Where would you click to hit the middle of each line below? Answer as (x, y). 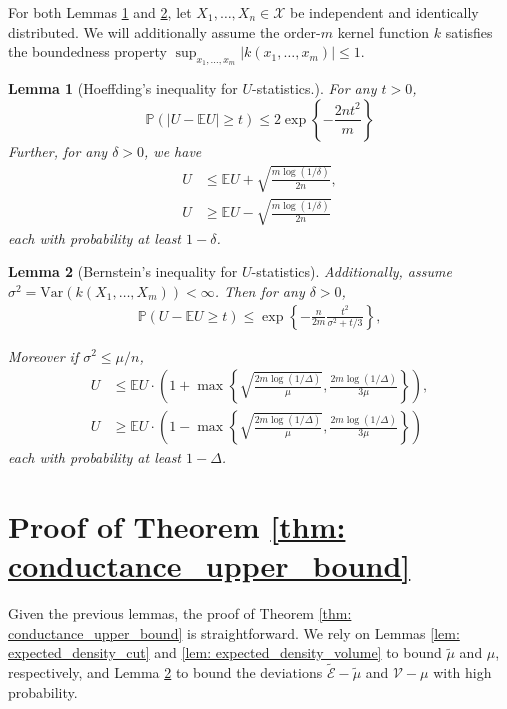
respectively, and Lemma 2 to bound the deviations (165, 672)
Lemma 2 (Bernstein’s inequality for (123, 271)
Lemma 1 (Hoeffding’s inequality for (123, 88)
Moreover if (43, 355)
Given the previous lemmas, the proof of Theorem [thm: (180, 613)
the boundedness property (87, 51)
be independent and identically (384, 12)
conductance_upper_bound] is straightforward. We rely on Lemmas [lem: (234, 632)
